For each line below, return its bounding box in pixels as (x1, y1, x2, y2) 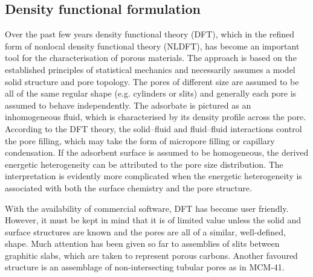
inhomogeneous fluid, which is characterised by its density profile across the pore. (5, 110, 306, 123)
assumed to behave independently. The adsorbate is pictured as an (5, 98, 251, 111)
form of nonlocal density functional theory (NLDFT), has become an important (5, 39, 300, 52)
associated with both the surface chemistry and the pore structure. (5, 181, 252, 194)
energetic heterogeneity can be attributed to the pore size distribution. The (5, 158, 283, 170)
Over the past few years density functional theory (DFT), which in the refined (5, 28, 295, 40)
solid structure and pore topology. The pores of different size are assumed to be (5, 75, 299, 88)
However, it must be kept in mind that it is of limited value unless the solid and (5, 214, 302, 226)
